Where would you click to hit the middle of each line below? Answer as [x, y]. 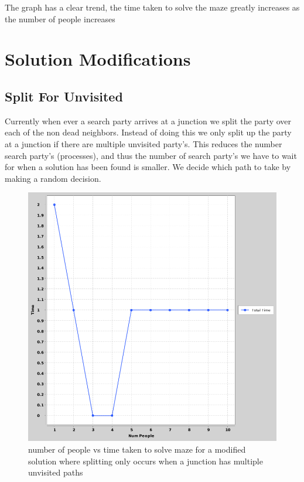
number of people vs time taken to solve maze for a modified [137, 449]
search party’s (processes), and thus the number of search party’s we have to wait [151, 155]
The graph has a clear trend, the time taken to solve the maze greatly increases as [152, 7]
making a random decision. [53, 178]
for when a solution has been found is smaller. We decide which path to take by [148, 167]
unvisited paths [56, 472]
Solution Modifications [98, 59]
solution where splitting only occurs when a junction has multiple [146, 461]
